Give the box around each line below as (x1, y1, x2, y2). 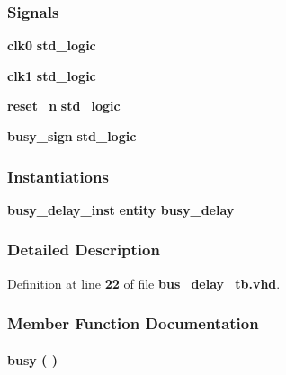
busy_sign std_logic (7, 127, 137, 145)
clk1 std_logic (7, 66, 96, 85)
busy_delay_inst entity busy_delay (7, 200, 235, 219)
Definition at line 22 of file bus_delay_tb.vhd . (7, 273, 281, 292)
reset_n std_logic (7, 96, 121, 115)
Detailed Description (7, 238, 160, 261)
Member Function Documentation (7, 312, 259, 335)
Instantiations (7, 165, 109, 187)
